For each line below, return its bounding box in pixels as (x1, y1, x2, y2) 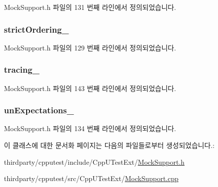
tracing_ (4, 63, 39, 76)
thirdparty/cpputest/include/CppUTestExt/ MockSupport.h (4, 156, 185, 167)
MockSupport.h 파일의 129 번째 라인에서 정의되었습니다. (4, 42, 176, 52)
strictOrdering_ (4, 23, 69, 35)
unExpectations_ (4, 104, 74, 116)
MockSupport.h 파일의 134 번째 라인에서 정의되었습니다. (4, 123, 176, 134)
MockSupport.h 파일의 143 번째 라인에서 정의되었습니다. (4, 83, 176, 93)
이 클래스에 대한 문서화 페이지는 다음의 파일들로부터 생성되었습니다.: (4, 140, 215, 150)
